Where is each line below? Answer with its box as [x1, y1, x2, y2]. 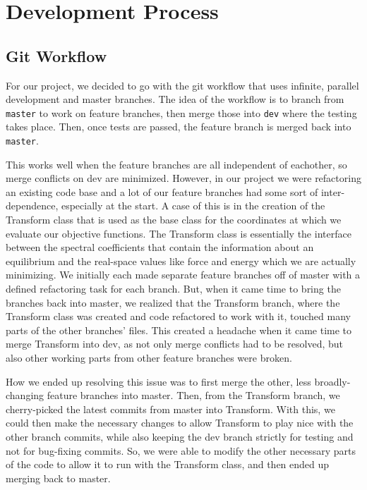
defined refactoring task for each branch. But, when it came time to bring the [6, 281, 341, 296]
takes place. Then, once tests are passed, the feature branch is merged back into [6, 119, 351, 134]
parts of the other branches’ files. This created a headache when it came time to [6, 322, 352, 337]
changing [6, 388, 44, 403]
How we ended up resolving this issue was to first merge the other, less [6, 374, 311, 388]
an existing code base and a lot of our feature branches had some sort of [6, 184, 318, 199]
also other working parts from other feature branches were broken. [6, 350, 292, 365]
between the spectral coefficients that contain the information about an [6, 240, 314, 255]
